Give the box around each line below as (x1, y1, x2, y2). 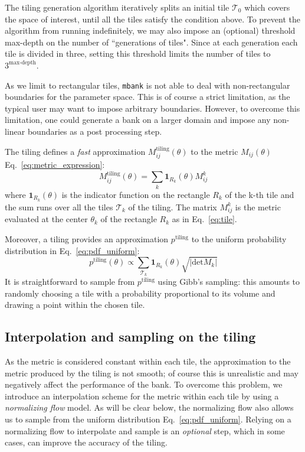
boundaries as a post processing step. (27, 125, 162, 137)
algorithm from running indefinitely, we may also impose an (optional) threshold (5, 24, 296, 37)
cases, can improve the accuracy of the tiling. (5, 436, 168, 448)
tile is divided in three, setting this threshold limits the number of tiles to (5, 47, 271, 60)
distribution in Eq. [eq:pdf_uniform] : (5, 244, 140, 256)
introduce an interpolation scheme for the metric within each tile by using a (5, 389, 279, 402)
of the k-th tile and (225, 188, 294, 200)
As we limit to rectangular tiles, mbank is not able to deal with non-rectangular (5, 79, 290, 91)
